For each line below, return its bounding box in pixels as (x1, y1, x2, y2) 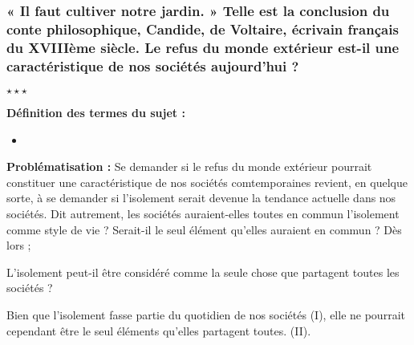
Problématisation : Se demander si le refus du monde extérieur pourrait (6, 158, 372, 175)
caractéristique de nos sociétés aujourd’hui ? (6, 55, 299, 75)
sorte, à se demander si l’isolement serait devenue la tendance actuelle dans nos (6, 189, 396, 206)
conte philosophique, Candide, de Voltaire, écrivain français (6, 18, 399, 39)
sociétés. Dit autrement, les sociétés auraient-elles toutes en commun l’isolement (6, 205, 400, 221)
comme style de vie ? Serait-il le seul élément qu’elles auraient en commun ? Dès (6, 221, 402, 237)
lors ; (6, 237, 31, 254)
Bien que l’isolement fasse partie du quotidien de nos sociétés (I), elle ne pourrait (6, 306, 405, 323)
